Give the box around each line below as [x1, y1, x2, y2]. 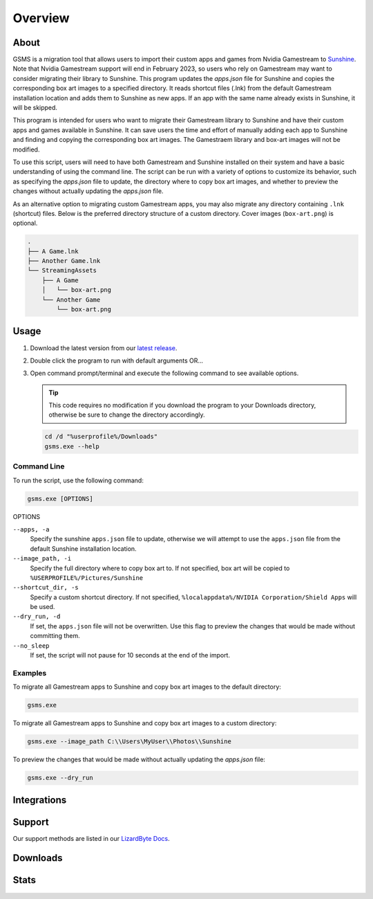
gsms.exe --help [44, 442, 100, 450]
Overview [12, 10, 70, 26]
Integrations [12, 794, 67, 806]
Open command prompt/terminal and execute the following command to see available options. [30, 369, 299, 377]
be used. [30, 603, 55, 611]
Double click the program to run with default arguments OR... [30, 356, 204, 365]
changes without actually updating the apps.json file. [12, 187, 164, 195]
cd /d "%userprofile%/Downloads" [44, 433, 158, 441]
